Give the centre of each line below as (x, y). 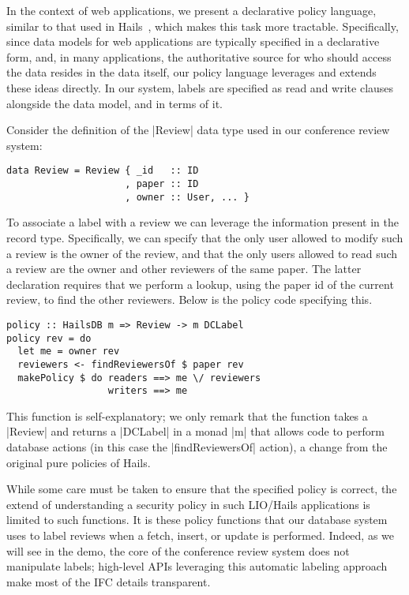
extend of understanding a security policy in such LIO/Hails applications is (188, 504)
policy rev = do (49, 338)
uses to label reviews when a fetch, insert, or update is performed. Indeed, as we (201, 535)
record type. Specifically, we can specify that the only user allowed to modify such (205, 237)
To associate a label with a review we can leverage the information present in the (203, 222)
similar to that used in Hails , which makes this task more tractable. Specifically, (203, 26)
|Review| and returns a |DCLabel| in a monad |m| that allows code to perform (195, 431)
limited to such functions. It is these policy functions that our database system (197, 520)
